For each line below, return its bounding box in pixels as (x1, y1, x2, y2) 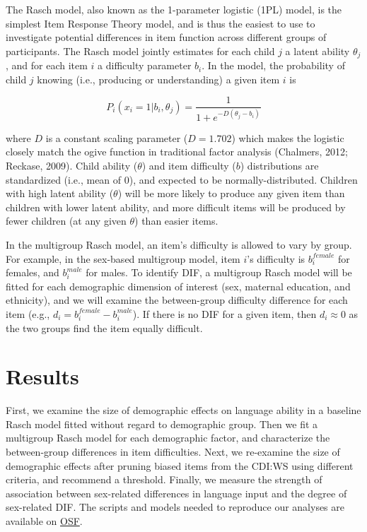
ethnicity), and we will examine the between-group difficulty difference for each (6, 292, 348, 307)
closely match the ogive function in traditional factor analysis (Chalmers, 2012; (6, 144, 348, 159)
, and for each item (6, 58, 88, 73)
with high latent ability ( (6, 186, 114, 201)
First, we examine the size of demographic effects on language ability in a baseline (6, 403, 361, 418)
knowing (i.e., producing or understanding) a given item (37, 71, 280, 86)
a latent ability (285, 43, 350, 58)
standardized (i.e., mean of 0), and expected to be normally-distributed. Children (6, 172, 358, 187)
